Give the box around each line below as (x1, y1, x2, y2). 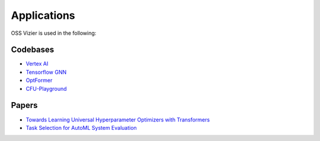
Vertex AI (25, 60, 49, 67)
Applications (11, 9, 75, 22)
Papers (11, 100, 38, 110)
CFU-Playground (25, 85, 68, 92)
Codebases (11, 45, 55, 55)
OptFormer (25, 77, 53, 84)
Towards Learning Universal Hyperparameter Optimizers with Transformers (25, 116, 210, 123)
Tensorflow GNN (25, 68, 67, 76)
